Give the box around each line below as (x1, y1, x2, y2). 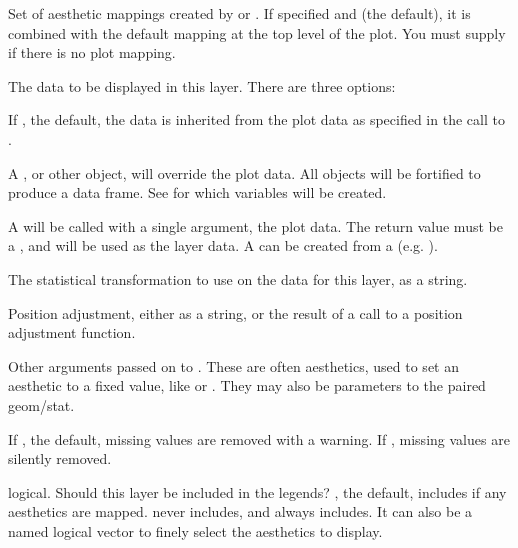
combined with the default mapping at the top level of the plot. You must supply (8, 22, 506, 43)
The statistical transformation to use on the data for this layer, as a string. (8, 268, 468, 289)
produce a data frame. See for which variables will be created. (8, 182, 387, 203)
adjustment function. (8, 322, 136, 343)
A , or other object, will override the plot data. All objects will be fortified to (8, 162, 481, 183)
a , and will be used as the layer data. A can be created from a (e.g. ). (8, 235, 438, 256)
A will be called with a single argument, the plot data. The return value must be (8, 215, 503, 236)
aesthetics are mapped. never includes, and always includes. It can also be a (8, 501, 473, 522)
